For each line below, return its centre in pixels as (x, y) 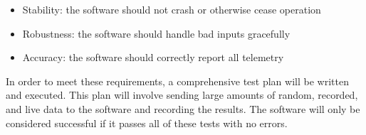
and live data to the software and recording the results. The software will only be (183, 108)
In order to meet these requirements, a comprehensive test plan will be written (177, 81)
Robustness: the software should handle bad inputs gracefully (156, 33)
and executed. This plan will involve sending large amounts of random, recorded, (182, 95)
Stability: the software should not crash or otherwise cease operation (172, 9)
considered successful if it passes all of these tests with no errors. (147, 123)
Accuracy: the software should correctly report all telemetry (153, 57)
